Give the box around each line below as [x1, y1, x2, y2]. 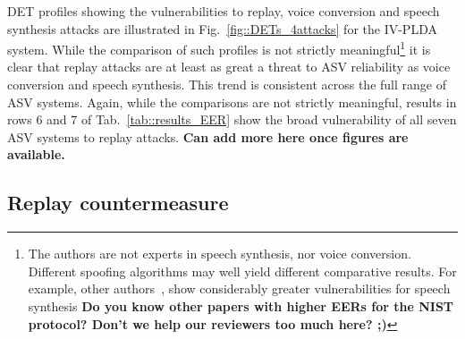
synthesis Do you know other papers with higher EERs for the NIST [28, 296, 454, 315]
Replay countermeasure [7, 189, 229, 216]
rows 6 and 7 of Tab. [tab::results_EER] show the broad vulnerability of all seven [7, 110, 457, 129]
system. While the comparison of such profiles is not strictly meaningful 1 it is [7, 38, 431, 58]
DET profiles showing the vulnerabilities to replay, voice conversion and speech [7, 2, 440, 20]
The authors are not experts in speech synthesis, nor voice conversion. [28, 244, 411, 263]
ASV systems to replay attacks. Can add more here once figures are [7, 127, 409, 146]
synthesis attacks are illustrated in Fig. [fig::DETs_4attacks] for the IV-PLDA [7, 19, 437, 38]
